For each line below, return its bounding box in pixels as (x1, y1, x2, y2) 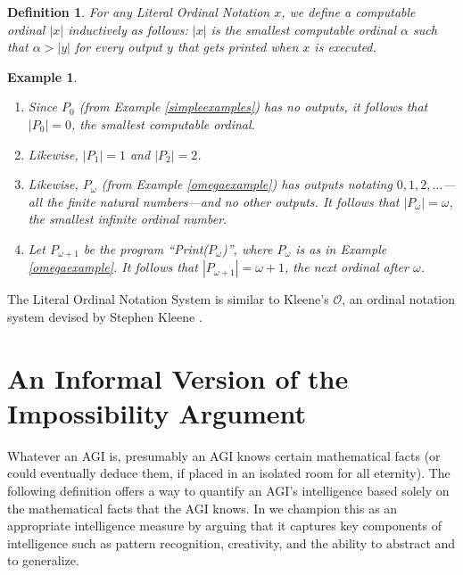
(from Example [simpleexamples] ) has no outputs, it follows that (79, 97, 428, 116)
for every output (74, 37, 162, 56)
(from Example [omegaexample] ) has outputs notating (101, 175, 393, 193)
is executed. (314, 37, 376, 56)
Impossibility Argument (7, 394, 306, 431)
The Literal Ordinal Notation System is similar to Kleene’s (7, 290, 329, 308)
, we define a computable (281, 3, 416, 21)
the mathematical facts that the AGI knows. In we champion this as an (7, 498, 398, 517)
